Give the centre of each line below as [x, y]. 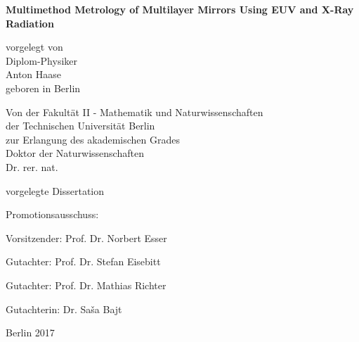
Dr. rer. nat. [32, 166]
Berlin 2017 [30, 332]
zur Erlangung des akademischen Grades [93, 139]
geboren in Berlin [43, 88]
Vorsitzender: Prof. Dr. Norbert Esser [86, 237]
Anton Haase [34, 74]
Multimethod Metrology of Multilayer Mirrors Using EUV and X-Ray [180, 9]
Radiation [30, 23]
